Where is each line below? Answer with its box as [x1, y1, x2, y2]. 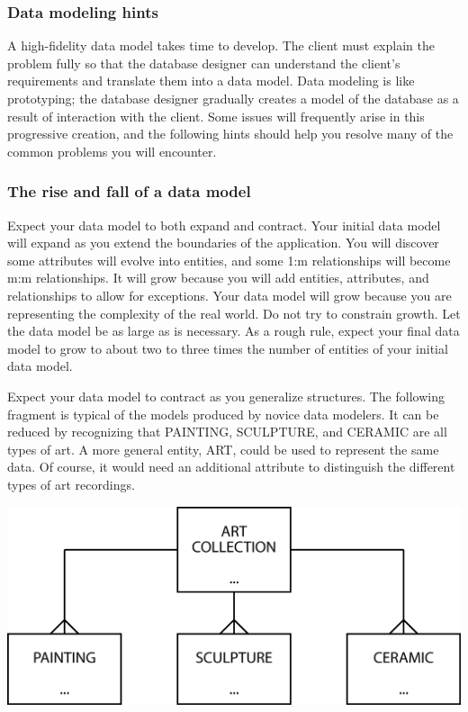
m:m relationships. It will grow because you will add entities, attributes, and [7, 268, 429, 287]
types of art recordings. [7, 474, 135, 493]
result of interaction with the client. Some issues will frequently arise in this [7, 106, 425, 125]
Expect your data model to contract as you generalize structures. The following [7, 386, 445, 405]
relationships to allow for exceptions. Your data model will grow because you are [7, 285, 452, 304]
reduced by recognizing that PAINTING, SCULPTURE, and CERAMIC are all [7, 422, 447, 441]
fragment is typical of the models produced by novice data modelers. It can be [7, 404, 439, 423]
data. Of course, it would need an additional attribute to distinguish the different [7, 457, 455, 476]
